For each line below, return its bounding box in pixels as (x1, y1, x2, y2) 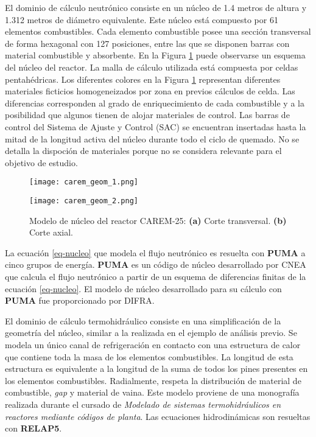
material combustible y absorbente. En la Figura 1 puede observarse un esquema (5, 49, 306, 61)
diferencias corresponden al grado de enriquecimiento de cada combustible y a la (5, 96, 304, 109)
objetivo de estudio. (5, 156, 78, 169)
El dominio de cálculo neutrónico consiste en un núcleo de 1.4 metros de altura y (5, 1, 307, 13)
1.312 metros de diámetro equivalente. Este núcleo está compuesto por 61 (5, 13, 278, 26)
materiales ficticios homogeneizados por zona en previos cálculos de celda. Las (5, 85, 295, 97)
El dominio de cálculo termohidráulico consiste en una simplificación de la (5, 314, 281, 327)
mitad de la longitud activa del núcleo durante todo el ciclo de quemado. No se (5, 132, 300, 145)
